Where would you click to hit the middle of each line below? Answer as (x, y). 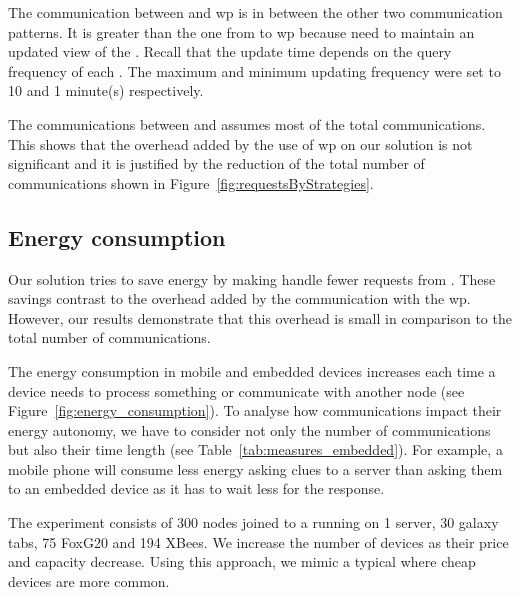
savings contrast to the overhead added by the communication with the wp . (239, 298)
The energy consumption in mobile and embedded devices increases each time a (252, 370)
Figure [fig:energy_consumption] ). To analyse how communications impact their (255, 410)
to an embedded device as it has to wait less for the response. (196, 488)
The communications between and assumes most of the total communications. (247, 123)
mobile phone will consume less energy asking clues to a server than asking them (255, 468)
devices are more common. (89, 580)
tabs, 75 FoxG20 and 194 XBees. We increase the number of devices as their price (258, 541)
